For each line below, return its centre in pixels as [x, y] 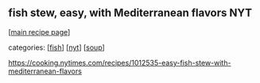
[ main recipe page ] [39, 32]
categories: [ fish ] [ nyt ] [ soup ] [56, 47]
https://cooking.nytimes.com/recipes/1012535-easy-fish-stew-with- [120, 62]
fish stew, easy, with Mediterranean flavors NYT [130, 13]
